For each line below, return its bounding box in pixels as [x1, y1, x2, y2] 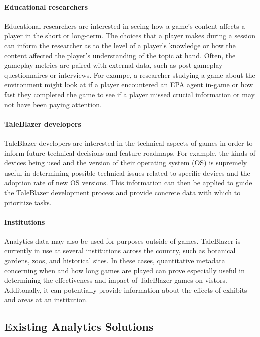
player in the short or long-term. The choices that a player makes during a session [4, 30, 255, 41]
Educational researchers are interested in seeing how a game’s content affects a [4, 20, 245, 31]
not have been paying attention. [4, 99, 102, 109]
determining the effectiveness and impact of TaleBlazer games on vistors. [4, 275, 227, 285]
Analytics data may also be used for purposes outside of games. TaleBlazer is [4, 235, 241, 246]
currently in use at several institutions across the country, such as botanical [4, 245, 236, 256]
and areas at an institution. [4, 294, 88, 305]
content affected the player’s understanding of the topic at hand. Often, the [4, 50, 236, 60]
